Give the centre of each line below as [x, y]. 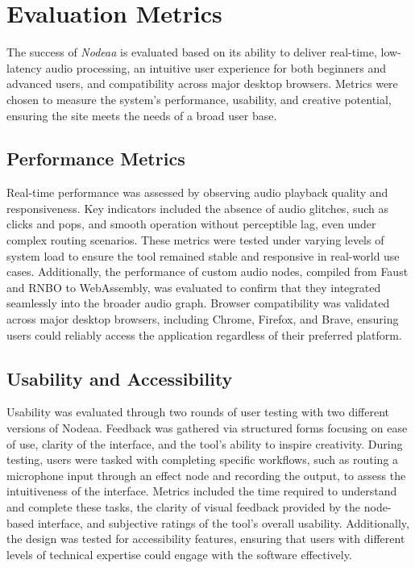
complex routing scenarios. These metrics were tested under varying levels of [195, 240]
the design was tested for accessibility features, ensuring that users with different [206, 539]
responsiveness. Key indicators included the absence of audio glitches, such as [198, 208]
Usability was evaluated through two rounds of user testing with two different [198, 412]
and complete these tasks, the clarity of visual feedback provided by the [184, 507]
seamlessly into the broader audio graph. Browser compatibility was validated [198, 303]
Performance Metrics [96, 159]
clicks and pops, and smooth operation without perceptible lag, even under [191, 224]
